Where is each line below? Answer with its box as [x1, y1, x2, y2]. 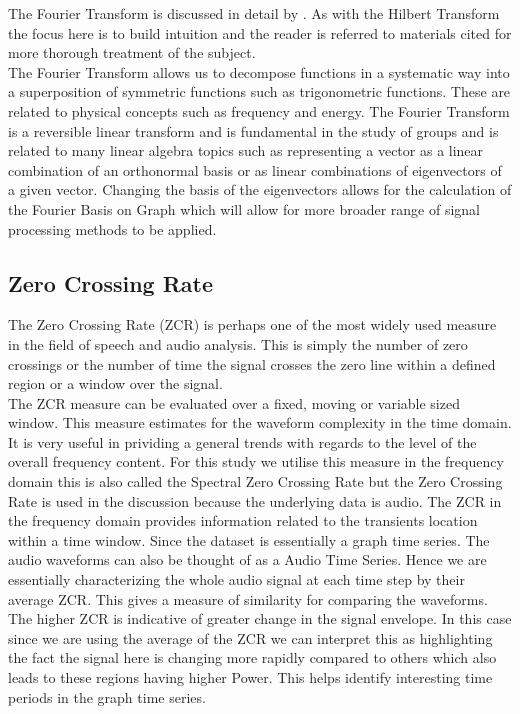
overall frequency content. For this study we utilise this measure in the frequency [8, 451, 504, 472]
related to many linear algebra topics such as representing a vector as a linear [8, 140, 484, 161]
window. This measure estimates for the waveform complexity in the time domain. [8, 412, 512, 433]
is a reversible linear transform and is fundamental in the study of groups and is [8, 120, 499, 141]
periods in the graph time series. [8, 686, 206, 707]
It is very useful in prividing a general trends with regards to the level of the [8, 431, 477, 452]
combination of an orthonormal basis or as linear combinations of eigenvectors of [8, 159, 502, 180]
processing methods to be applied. [8, 218, 217, 239]
